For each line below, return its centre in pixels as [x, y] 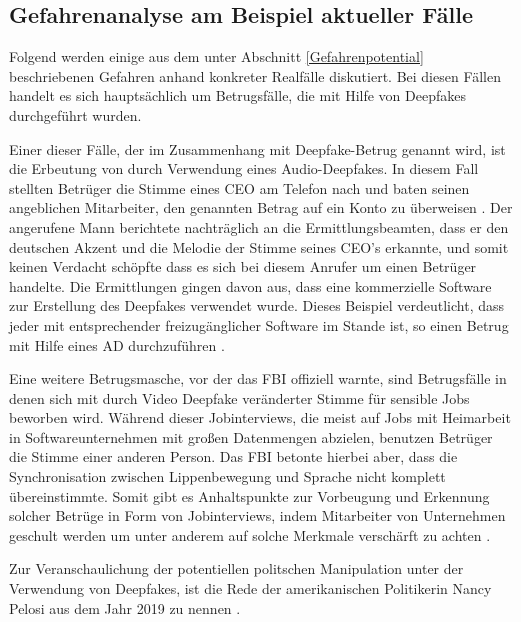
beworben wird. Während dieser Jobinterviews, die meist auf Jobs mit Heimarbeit [260, 417]
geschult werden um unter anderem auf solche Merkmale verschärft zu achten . [250, 534]
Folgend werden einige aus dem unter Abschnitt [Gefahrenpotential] [216, 56]
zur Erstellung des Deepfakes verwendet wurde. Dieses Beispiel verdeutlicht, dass [257, 305]
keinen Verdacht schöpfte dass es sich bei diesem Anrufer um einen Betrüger [243, 266]
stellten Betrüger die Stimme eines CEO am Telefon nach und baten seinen [239, 187]
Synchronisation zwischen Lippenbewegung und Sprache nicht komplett [227, 476]
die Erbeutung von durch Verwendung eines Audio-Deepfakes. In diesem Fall [244, 168]
